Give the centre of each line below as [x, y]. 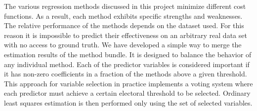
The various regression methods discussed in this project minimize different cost [125, 6]
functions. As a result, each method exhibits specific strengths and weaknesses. [123, 16]
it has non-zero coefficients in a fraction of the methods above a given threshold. [126, 74]
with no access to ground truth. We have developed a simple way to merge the [123, 45]
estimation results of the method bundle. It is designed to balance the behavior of [128, 54]
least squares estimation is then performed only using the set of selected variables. [128, 102]
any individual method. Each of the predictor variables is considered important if [127, 64]
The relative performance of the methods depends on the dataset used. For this [124, 25]
